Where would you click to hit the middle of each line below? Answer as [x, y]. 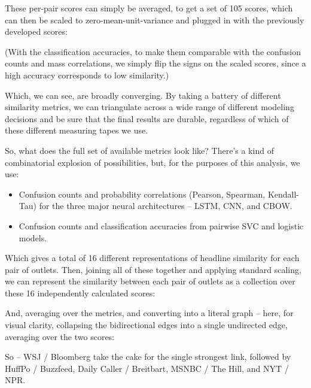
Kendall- [283, 194]
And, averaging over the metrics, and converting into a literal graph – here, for [149, 313]
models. [33, 237]
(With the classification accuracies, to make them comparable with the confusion [153, 51]
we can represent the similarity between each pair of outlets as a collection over [150, 281]
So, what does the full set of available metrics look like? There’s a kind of [139, 150]
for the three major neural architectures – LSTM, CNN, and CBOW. [166, 206]
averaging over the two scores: [60, 336]
